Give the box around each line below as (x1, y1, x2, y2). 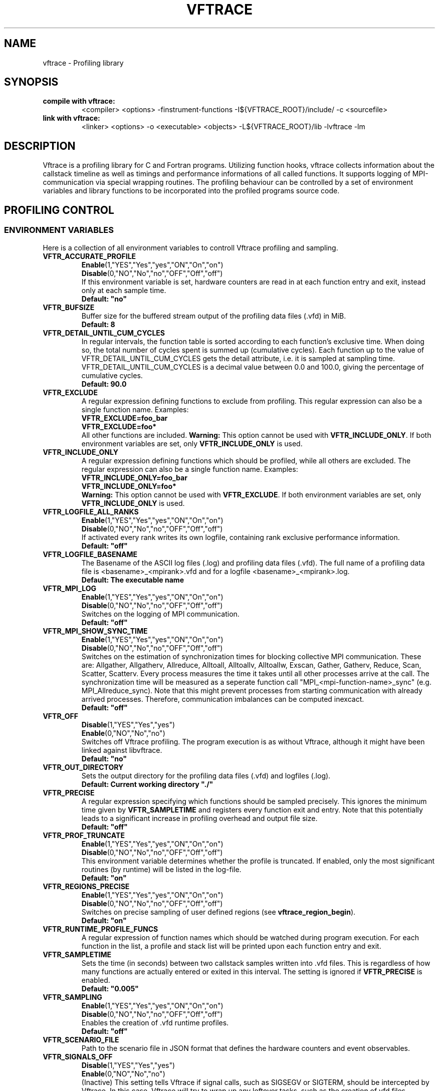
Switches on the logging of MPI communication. (81, 609, 240, 618)
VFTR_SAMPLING (43, 992, 102, 1001)
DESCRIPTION (4, 139, 76, 152)
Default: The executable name (81, 575, 184, 584)
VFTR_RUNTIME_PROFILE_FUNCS (43, 924, 158, 933)
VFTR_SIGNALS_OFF (43, 1052, 113, 1061)
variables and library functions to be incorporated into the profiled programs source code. (43, 186, 340, 195)
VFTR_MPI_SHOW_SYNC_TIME (43, 626, 148, 635)
